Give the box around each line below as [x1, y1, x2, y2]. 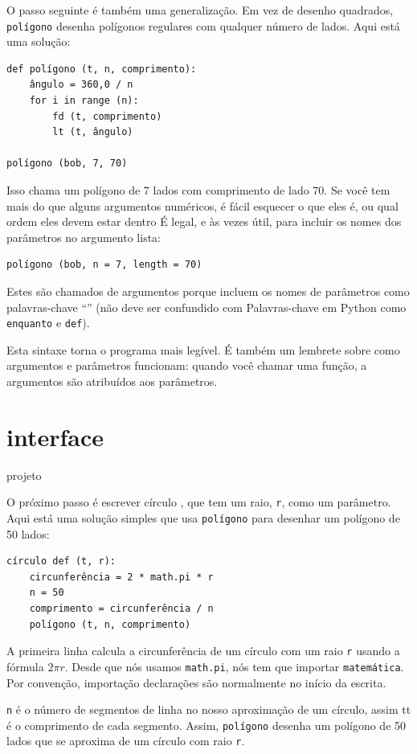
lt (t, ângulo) [52, 126, 133, 138]
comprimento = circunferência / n [29, 603, 214, 614]
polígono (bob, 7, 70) [6, 158, 128, 170]
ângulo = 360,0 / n [29, 79, 133, 91]
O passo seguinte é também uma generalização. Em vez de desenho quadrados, [6, 2, 394, 18]
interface [6, 420, 104, 453]
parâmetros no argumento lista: [6, 228, 161, 245]
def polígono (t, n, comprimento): [6, 63, 197, 75]
